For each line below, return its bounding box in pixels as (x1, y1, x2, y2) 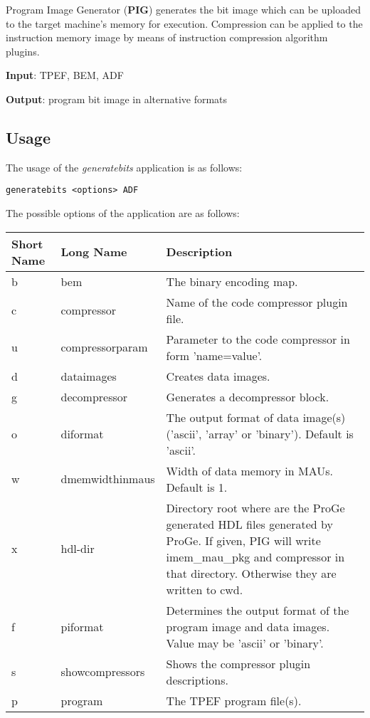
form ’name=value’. (166, 347, 263, 364)
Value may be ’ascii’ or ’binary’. (166, 634, 324, 651)
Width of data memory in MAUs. (166, 462, 333, 479)
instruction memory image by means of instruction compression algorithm (6, 30, 328, 45)
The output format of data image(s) (166, 408, 346, 426)
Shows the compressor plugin (166, 655, 311, 672)
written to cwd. (166, 581, 243, 598)
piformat (60, 618, 104, 635)
